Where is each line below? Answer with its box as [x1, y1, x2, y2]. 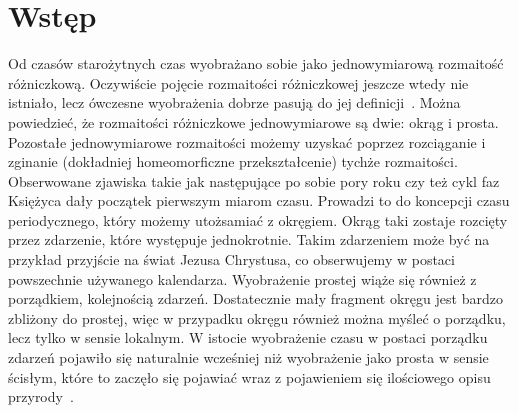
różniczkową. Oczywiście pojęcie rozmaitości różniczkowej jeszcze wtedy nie [8, 72, 469, 93]
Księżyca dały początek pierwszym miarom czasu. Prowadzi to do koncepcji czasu [8, 190, 510, 211]
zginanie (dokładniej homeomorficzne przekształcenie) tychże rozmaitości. [8, 151, 458, 172]
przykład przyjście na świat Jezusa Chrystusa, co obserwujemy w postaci [8, 249, 455, 270]
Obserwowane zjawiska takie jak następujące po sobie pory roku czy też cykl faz [8, 170, 500, 191]
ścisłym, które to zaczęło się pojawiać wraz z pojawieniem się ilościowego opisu [8, 366, 491, 387]
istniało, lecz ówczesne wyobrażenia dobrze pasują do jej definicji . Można [8, 92, 461, 113]
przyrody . [8, 386, 74, 407]
